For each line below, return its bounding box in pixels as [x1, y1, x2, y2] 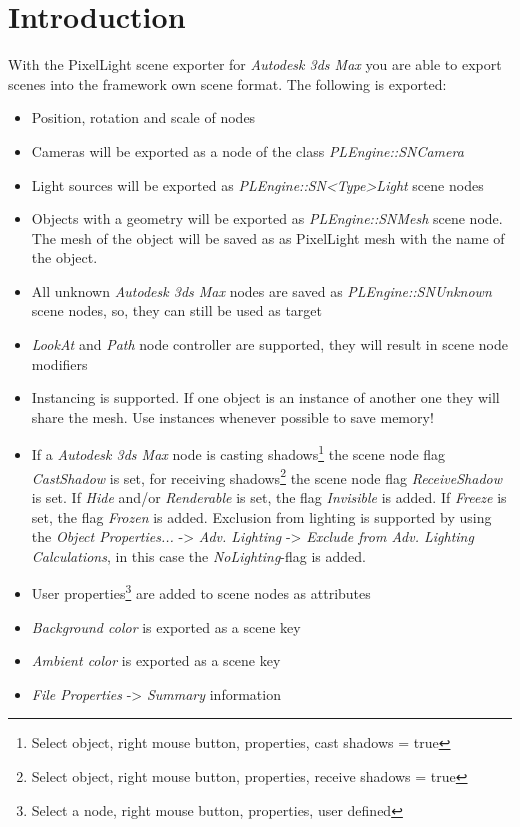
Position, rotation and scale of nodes [31, 107, 256, 128]
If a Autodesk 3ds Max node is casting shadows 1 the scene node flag [31, 441, 446, 465]
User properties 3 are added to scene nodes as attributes [31, 580, 371, 603]
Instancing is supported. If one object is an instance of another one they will [31, 387, 500, 408]
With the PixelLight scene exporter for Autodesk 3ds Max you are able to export [8, 54, 502, 75]
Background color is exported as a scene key [31, 616, 301, 637]
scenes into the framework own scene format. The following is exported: [8, 73, 447, 94]
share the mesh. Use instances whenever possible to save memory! [31, 406, 434, 427]
